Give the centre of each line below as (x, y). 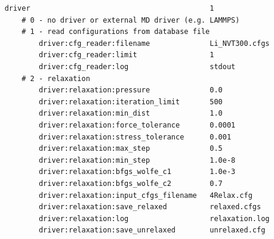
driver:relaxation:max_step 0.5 (130, 149)
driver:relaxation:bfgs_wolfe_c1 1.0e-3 (137, 172)
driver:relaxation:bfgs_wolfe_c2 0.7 (130, 183)
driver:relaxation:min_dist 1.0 (130, 114)
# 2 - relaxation (56, 78)
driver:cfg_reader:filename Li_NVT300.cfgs (154, 43)
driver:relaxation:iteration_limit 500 (130, 102)
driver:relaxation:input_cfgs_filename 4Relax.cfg (145, 195)
